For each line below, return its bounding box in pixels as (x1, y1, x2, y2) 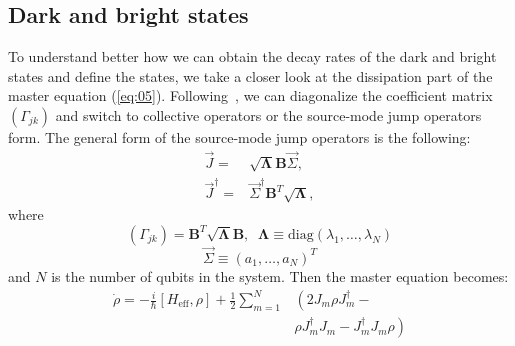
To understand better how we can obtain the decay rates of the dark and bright (8, 46, 497, 67)
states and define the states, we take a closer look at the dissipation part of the (8, 65, 493, 86)
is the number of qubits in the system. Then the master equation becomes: (51, 265, 509, 286)
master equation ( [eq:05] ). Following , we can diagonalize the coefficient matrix (8, 85, 493, 106)
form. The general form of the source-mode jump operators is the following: (8, 126, 471, 147)
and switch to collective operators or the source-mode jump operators (55, 104, 482, 125)
